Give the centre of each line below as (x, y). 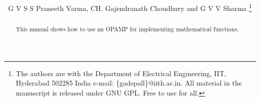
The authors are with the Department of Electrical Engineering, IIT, (121, 73)
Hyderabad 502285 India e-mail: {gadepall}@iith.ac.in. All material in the (129, 83)
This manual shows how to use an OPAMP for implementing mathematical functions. (127, 29)
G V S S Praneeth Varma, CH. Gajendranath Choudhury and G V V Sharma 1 (130, 7)
